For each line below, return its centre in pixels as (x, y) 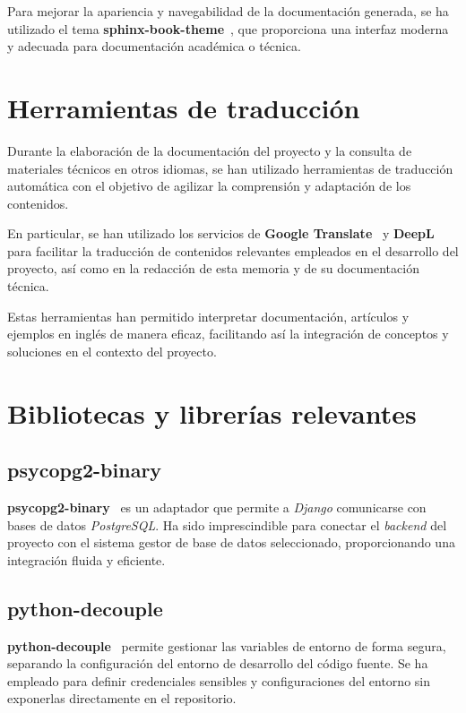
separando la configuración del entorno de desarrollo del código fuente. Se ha (218, 663)
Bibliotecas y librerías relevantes (212, 412)
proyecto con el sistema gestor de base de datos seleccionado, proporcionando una (231, 542)
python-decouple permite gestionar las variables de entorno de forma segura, (227, 645)
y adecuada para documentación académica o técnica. (154, 46)
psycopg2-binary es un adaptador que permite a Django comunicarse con (217, 507)
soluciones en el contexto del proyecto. (112, 351)
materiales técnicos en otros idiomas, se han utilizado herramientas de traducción (230, 168)
